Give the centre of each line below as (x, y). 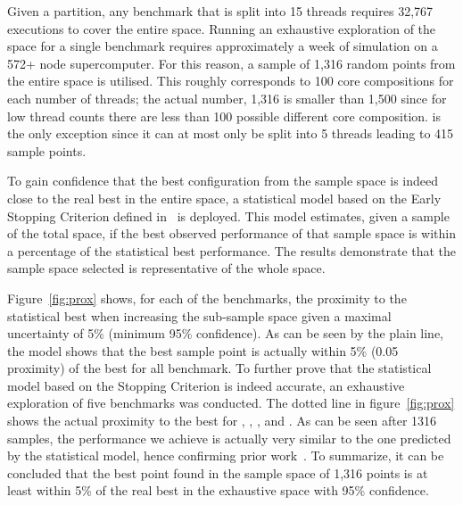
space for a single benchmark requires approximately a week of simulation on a (223, 46)
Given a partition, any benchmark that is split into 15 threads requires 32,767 (220, 11)
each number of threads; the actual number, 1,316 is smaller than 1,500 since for (227, 98)
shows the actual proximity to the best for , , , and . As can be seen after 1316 (222, 421)
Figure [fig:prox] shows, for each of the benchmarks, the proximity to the (207, 298)
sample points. (47, 150)
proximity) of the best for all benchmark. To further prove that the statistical (219, 368)
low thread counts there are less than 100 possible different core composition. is (224, 116)
